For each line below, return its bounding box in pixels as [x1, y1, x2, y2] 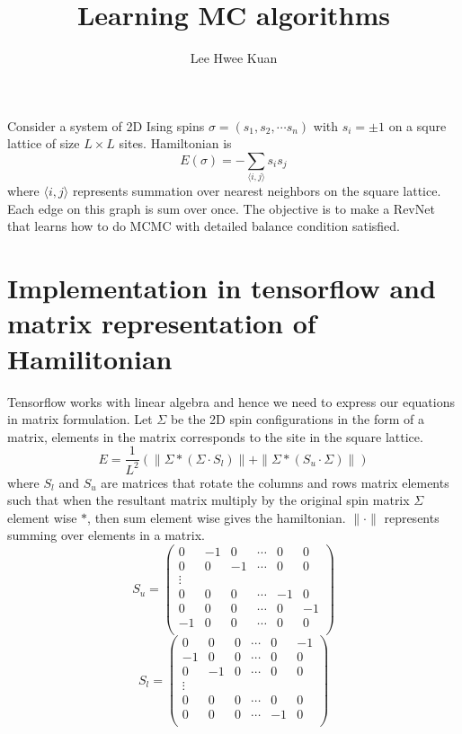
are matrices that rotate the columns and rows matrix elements [101, 473, 449, 491]
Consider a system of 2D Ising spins [7, 116, 205, 135]
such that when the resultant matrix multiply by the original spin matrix [7, 491, 410, 509]
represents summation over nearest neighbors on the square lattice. [72, 181, 441, 200]
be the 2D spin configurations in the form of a [170, 410, 424, 429]
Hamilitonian [7, 340, 173, 376]
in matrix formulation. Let [7, 410, 153, 429]
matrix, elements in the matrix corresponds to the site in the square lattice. [7, 427, 423, 446]
